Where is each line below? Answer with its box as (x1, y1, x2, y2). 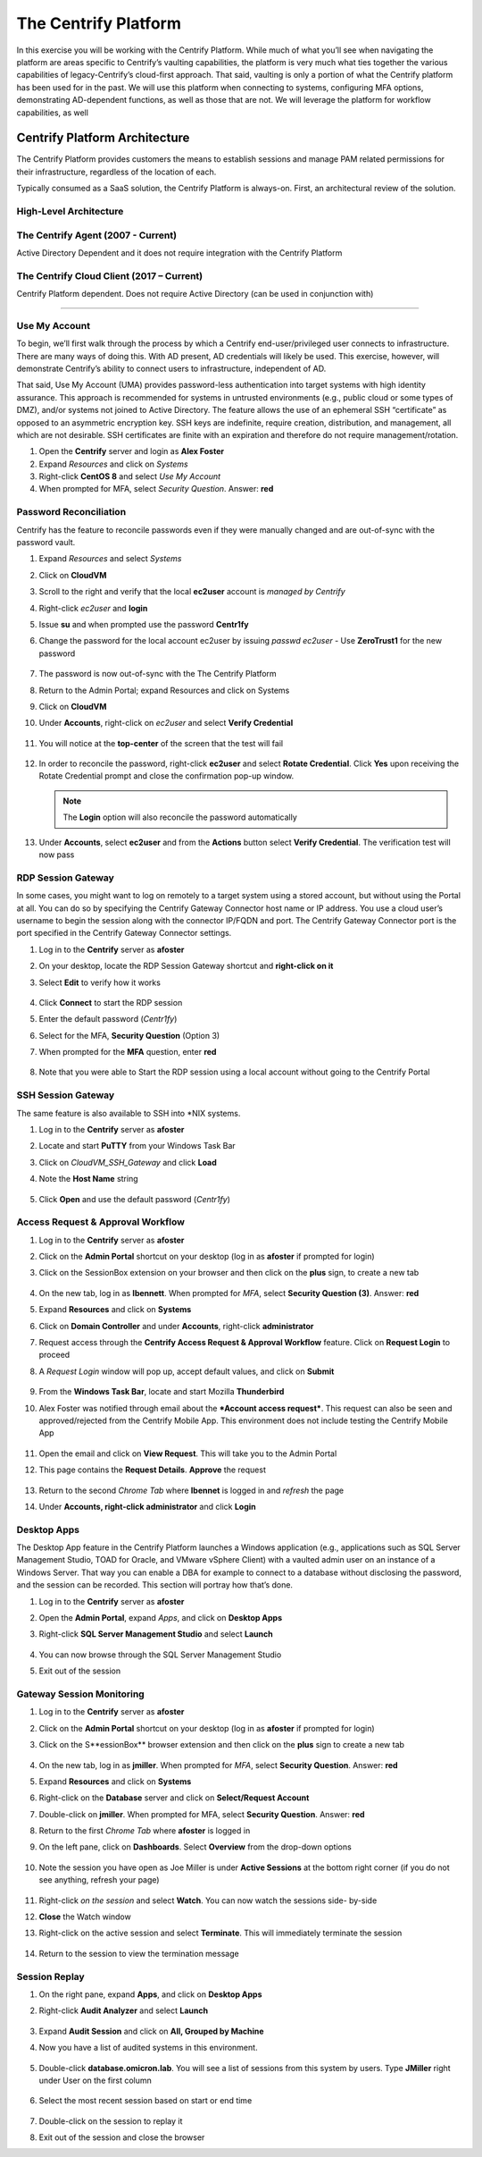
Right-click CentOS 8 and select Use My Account (38, 471, 221, 482)
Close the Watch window (38, 1911, 131, 1922)
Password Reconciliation (16, 506, 127, 518)
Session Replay (16, 1970, 85, 1983)
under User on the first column (38, 2075, 152, 2085)
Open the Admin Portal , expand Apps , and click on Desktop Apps (38, 1613, 283, 1623)
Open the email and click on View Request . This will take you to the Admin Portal (38, 1448, 337, 1459)
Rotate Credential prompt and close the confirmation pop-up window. (38, 771, 295, 781)
